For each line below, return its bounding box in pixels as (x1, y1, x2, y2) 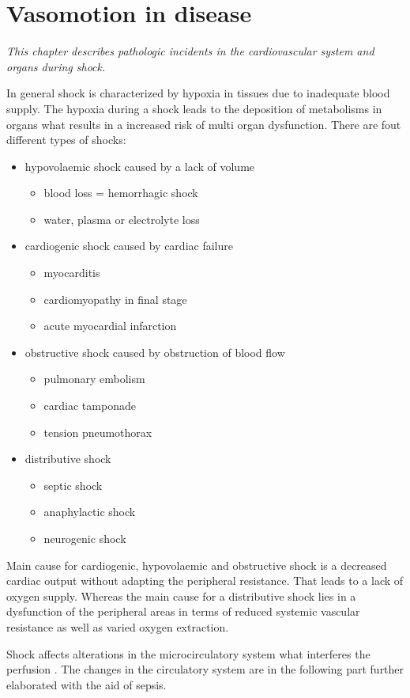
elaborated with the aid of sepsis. (6, 676, 167, 692)
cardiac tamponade (43, 397, 136, 414)
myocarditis (43, 264, 100, 281)
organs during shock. (6, 58, 106, 74)
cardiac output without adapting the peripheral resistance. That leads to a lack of (6, 572, 404, 589)
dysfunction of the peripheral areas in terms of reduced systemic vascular (6, 603, 360, 620)
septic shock (43, 476, 103, 493)
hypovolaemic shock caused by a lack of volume (24, 157, 255, 174)
